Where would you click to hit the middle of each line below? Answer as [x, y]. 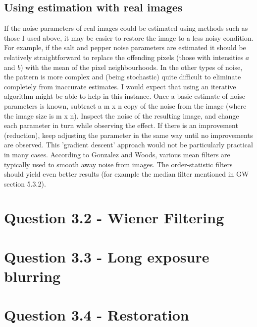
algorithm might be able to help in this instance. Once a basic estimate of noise [125, 96]
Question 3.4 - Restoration [97, 315]
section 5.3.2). [25, 183]
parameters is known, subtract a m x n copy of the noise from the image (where [125, 105]
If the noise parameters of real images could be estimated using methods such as [126, 28]
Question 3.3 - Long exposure [107, 256]
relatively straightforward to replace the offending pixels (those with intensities [124, 57]
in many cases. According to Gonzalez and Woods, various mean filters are [117, 154]
